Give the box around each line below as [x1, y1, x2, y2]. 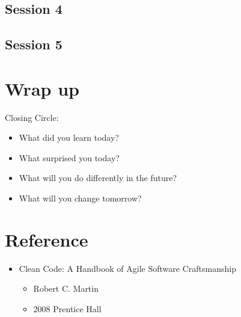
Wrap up [5, 76, 79, 100]
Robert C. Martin [33, 282, 99, 295]
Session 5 [5, 35, 63, 54]
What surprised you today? [19, 151, 120, 164]
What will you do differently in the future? [19, 171, 177, 184]
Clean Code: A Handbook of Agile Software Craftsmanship [19, 262, 236, 274]
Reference [5, 227, 88, 251]
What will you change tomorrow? [19, 192, 142, 205]
